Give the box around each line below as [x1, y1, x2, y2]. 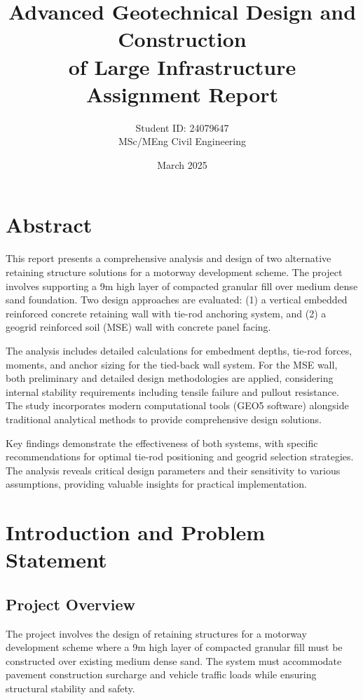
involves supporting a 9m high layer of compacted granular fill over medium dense [6, 278, 358, 293]
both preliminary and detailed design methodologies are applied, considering [6, 371, 334, 385]
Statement [6, 545, 107, 574]
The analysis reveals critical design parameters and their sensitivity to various [6, 462, 341, 477]
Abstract [6, 210, 93, 239]
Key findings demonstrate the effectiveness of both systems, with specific [6, 435, 318, 450]
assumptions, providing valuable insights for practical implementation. [6, 476, 307, 491]
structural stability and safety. [6, 681, 135, 696]
